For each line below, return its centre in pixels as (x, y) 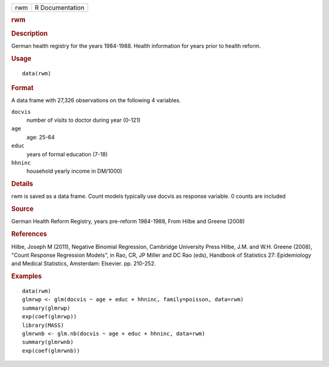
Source (23, 209)
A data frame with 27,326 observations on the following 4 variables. (96, 100)
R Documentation (59, 8)
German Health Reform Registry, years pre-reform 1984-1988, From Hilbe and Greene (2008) (128, 222)
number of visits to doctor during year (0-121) (83, 120)
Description (30, 33)
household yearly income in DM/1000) (74, 171)
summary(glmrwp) (46, 308)
